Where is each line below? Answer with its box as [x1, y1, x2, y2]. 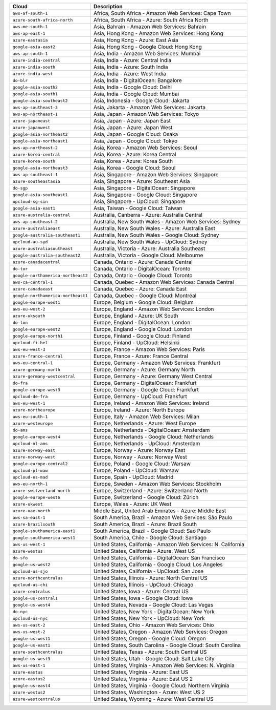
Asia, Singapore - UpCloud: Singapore [94, 198, 186, 205]
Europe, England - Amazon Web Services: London [94, 305, 214, 312]
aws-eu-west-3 [12, 346, 45, 352]
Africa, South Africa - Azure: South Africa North [94, 16, 209, 23]
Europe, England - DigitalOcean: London [94, 319, 191, 326]
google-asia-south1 [12, 91, 58, 97]
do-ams [12, 427, 28, 433]
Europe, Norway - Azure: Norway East [94, 447, 186, 453]
